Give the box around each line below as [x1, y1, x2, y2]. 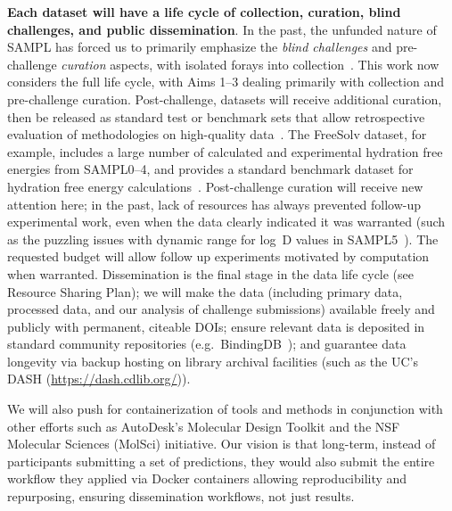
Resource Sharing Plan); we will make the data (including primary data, [7, 282, 403, 301]
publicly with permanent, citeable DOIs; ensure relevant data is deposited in [7, 317, 425, 335]
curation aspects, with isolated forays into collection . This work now [61, 54, 440, 73]
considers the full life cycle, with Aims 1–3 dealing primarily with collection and [7, 72, 444, 91]
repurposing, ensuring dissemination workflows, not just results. [7, 487, 355, 506]
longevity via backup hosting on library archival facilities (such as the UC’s [7, 351, 418, 370]
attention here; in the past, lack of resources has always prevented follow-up [7, 194, 422, 213]
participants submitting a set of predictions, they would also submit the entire [7, 451, 435, 470]
